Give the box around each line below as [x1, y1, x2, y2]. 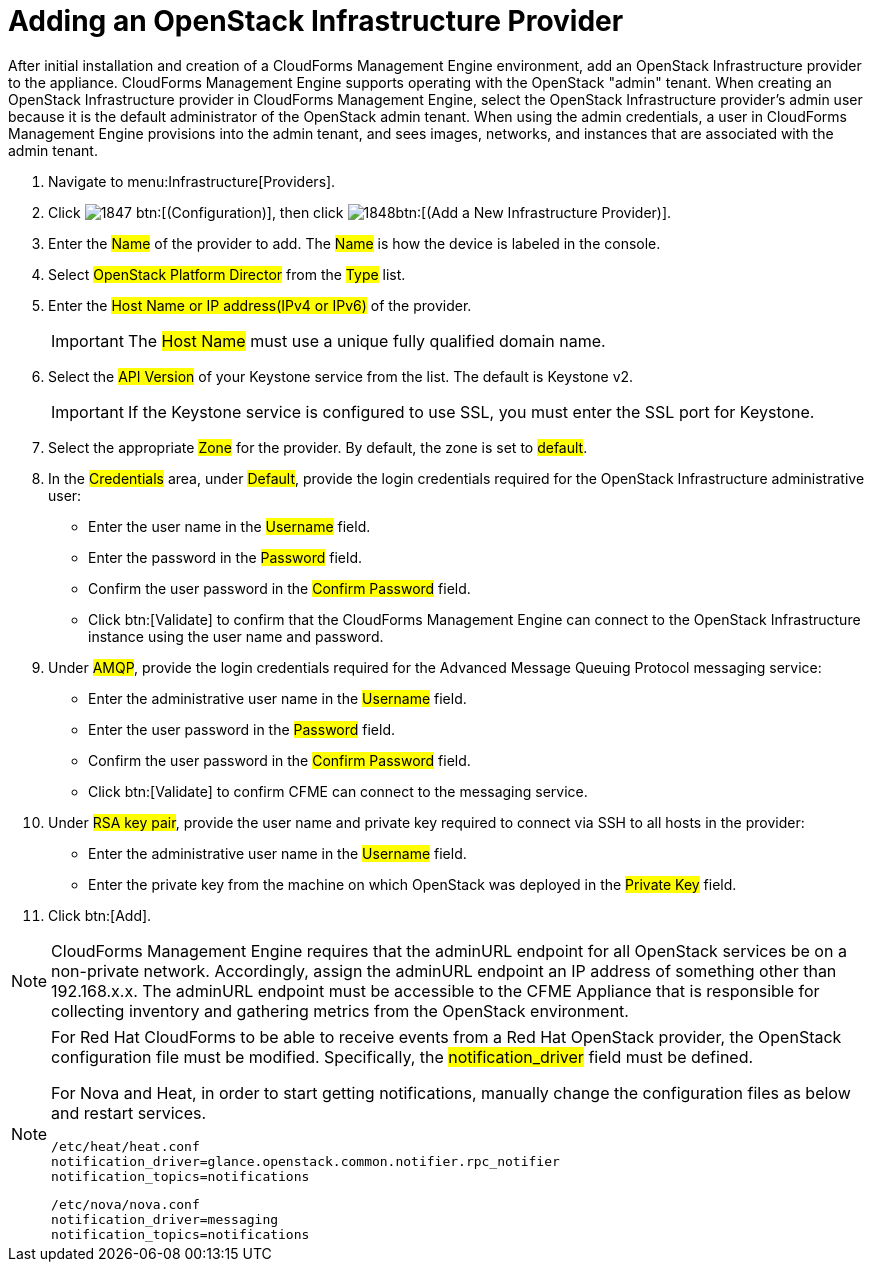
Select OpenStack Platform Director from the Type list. [48, 265, 406, 283]
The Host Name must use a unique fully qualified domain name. [127, 330, 606, 351]
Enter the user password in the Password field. [88, 720, 396, 738]
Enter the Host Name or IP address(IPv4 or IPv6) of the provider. [48, 296, 472, 314]
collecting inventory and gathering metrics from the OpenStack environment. [51, 1000, 629, 1021]
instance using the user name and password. [88, 627, 384, 645]
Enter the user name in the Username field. [88, 517, 371, 535]
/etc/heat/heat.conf [51, 1138, 200, 1154]
